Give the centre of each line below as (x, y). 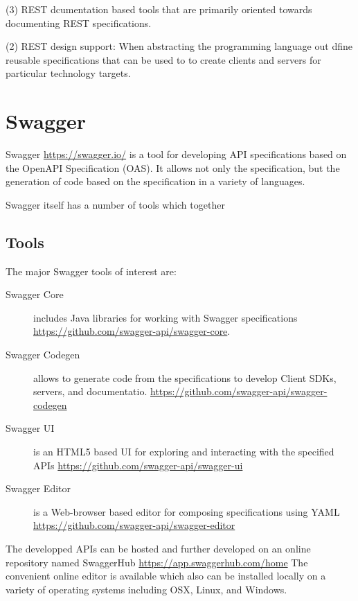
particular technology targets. (68, 73)
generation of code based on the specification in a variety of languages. (155, 181)
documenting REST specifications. (79, 23)
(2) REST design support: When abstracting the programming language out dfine (179, 46)
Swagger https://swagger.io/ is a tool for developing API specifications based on (176, 154)
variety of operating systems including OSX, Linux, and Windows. (146, 589)
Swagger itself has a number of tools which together (115, 204)
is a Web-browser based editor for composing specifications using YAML (187, 511)
